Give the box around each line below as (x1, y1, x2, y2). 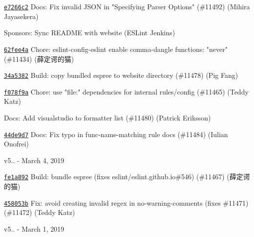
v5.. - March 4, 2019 (4, 155, 64, 165)
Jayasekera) (4, 11, 39, 21)
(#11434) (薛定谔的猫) (4, 53, 74, 64)
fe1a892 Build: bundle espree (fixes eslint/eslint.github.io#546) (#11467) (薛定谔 (4, 171, 250, 182)
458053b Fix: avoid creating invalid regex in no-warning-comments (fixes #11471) (4, 197, 249, 208)
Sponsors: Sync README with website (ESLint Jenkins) (4, 27, 175, 38)
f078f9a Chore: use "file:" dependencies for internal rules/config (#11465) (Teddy (4, 86, 249, 96)
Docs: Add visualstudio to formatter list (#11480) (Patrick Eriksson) (4, 113, 211, 122)
